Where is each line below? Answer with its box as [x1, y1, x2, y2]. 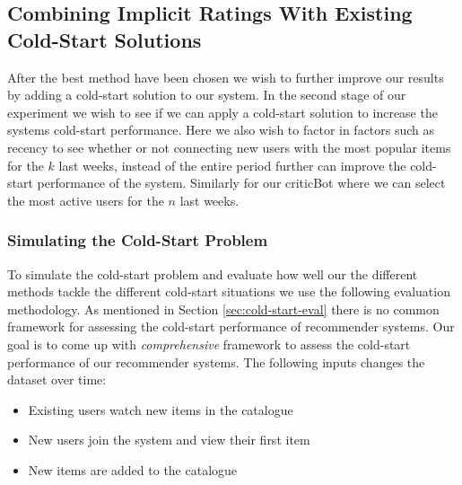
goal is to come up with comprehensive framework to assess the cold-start [7, 334, 411, 353]
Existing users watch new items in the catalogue [28, 400, 293, 419]
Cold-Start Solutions [7, 25, 202, 53]
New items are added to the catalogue [28, 460, 238, 479]
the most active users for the [7, 190, 164, 209]
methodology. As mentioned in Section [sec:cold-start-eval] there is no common [7, 299, 440, 318]
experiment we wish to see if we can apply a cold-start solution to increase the [7, 102, 438, 121]
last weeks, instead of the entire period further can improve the [58, 155, 406, 174]
